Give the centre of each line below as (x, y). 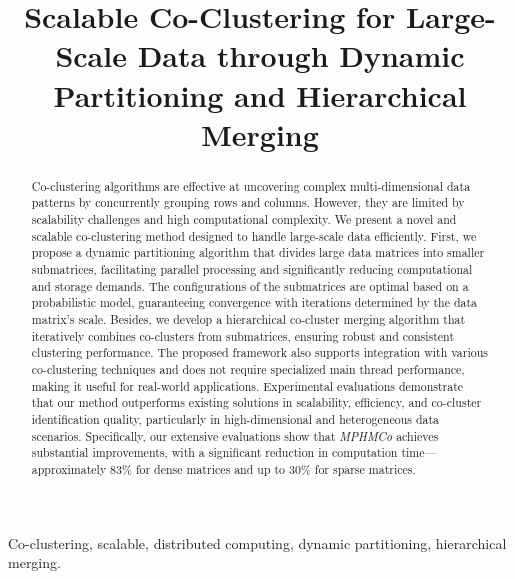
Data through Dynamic (301, 55)
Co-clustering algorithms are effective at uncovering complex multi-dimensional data (251, 185)
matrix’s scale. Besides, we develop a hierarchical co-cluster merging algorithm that (248, 318)
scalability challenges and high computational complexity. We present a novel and (244, 219)
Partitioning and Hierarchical (260, 94)
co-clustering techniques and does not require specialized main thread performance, (248, 368)
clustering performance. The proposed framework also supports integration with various (259, 352)
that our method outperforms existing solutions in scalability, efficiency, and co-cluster (256, 402)
